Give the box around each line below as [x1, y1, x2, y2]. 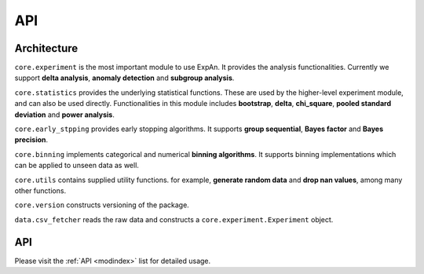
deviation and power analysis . [14, 110, 115, 119]
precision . [14, 135, 49, 144]
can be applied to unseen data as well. [14, 161, 139, 170]
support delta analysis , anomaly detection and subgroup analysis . [14, 73, 235, 82]
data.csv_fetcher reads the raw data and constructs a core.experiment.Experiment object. [14, 214, 334, 224]
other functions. [14, 185, 67, 195]
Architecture [14, 42, 79, 55]
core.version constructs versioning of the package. [14, 200, 190, 210]
